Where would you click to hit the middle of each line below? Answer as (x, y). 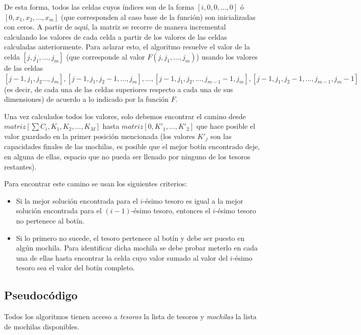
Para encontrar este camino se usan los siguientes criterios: (96, 184)
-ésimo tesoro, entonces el (171, 211)
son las (221, 136)
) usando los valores (227, 56)
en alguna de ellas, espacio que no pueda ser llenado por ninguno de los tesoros (127, 156)
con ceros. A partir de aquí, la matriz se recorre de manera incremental (115, 27)
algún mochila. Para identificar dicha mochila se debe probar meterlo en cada (137, 248)
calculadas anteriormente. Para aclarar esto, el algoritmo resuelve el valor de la (127, 47)
